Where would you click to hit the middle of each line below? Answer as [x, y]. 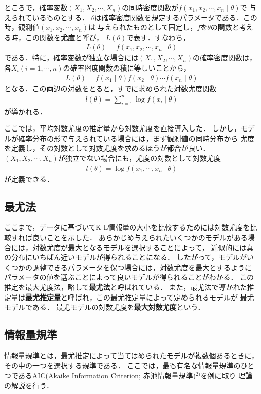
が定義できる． [29, 178]
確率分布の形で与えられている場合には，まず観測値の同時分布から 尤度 [136, 138]
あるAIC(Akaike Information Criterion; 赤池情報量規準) [107, 375]
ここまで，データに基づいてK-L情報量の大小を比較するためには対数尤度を [127, 227]
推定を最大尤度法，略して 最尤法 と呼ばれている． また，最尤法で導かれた [126, 287]
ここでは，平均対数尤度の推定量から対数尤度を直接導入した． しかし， [122, 128]
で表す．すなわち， [158, 37]
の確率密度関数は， [225, 58]
